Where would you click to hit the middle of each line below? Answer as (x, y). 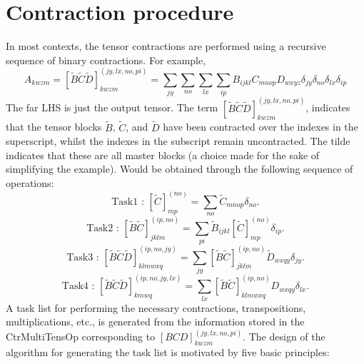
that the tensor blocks (54, 127)
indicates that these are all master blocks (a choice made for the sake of (163, 155)
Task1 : (128, 202)
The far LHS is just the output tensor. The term (112, 107)
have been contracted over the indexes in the (261, 127)
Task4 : (78, 287)
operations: (30, 182)
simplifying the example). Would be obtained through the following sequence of (180, 169)
